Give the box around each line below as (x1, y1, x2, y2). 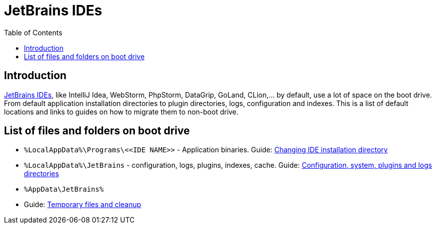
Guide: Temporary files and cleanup (24, 200, 141, 209)
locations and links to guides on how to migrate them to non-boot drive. (4, 107, 239, 116)
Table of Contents (4, 28, 63, 37)
